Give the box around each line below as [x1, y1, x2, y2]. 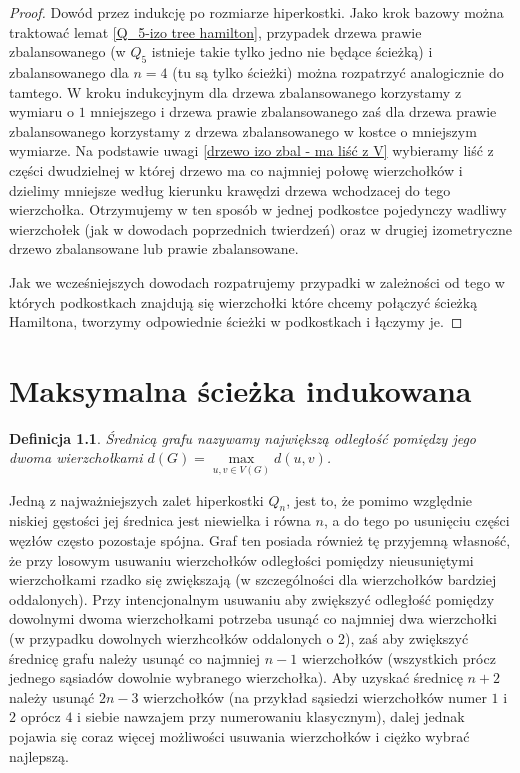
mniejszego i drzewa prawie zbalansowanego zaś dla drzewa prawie [90, 101, 497, 122]
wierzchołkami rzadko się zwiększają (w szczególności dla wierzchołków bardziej [9, 569, 497, 590]
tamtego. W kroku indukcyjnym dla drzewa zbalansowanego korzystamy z [9, 81, 462, 102]
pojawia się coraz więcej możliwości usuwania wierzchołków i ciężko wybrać [9, 725, 470, 746]
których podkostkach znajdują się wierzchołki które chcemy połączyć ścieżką [9, 291, 478, 312]
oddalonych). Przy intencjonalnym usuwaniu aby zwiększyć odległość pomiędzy [9, 588, 495, 609]
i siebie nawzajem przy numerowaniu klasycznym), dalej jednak [77, 706, 465, 727]
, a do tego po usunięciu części [323, 510, 510, 531]
